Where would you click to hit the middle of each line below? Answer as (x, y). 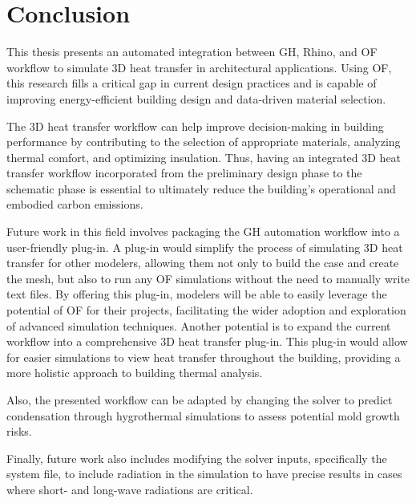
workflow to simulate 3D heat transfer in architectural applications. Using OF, (199, 67)
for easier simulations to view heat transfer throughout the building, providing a (204, 357)
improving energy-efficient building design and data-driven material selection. (196, 98)
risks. (19, 431)
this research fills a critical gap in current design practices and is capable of (192, 83)
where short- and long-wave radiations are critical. (130, 489)
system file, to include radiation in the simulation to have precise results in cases (204, 474)
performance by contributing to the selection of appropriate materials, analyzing (204, 142)
